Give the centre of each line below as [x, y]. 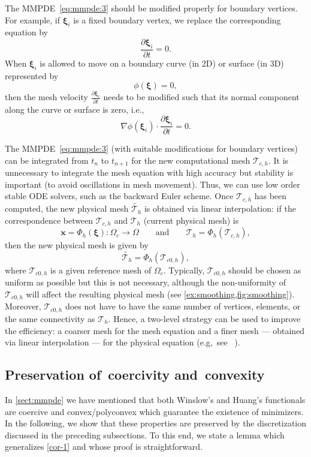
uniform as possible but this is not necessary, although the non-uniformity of [145, 282]
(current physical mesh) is [191, 220]
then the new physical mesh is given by [77, 245]
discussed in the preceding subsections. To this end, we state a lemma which [145, 435]
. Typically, [184, 270]
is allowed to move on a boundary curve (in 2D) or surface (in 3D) [162, 63]
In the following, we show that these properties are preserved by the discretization [156, 423]
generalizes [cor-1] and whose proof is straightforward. [104, 447]
